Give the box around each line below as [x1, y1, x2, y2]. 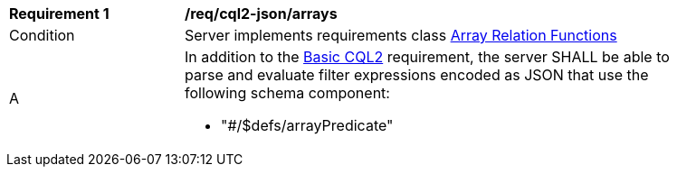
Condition [9, 26, 75, 44]
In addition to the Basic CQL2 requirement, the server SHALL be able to [185, 48, 670, 66]
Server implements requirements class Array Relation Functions [185, 26, 617, 44]
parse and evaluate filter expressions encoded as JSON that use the [185, 66, 649, 84]
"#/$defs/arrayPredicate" [221, 116, 394, 134]
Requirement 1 [9, 5, 110, 23]
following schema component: [185, 84, 390, 102]
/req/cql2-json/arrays [185, 5, 338, 23]
